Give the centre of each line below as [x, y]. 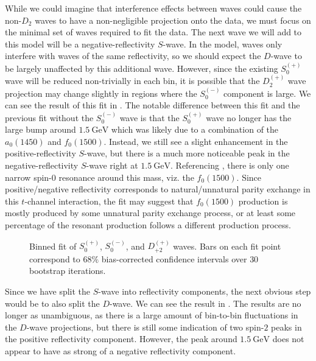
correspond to [55, 258]
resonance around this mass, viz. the [126, 177]
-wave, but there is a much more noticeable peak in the [187, 153]
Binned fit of [53, 246]
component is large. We [267, 93]
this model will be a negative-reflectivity [80, 44]
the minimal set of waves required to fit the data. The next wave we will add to [153, 32]
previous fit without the [49, 117]
